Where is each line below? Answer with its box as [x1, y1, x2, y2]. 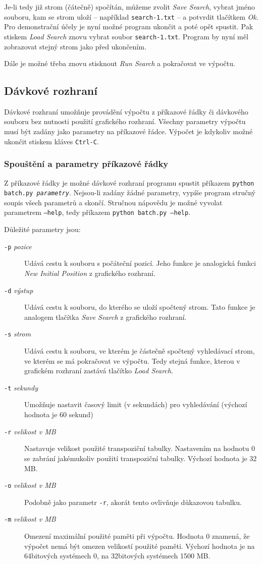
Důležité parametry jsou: [4, 224, 81, 235]
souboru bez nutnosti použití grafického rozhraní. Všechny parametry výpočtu [4, 116, 246, 127]
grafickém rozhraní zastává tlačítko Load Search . [24, 365, 173, 376]
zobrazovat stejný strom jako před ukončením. [4, 41, 146, 51]
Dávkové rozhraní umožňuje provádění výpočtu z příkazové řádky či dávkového [4, 106, 248, 117]
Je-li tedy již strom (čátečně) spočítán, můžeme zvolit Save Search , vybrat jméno [4, 2, 255, 12]
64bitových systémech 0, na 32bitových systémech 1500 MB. [24, 550, 211, 561]
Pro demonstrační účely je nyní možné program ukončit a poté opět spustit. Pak [4, 21, 253, 32]
